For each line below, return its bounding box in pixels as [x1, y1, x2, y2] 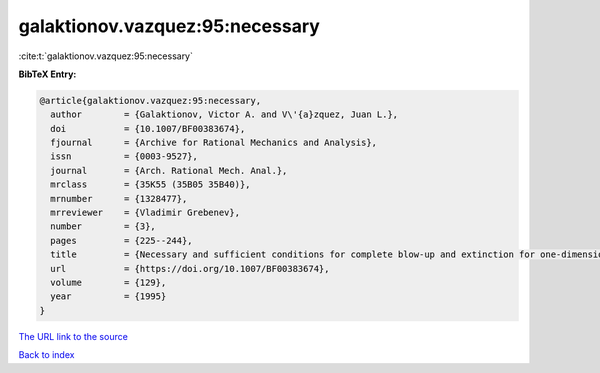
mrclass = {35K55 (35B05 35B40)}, [50, 179, 251, 190]
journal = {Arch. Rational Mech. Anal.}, [50, 165, 288, 176]
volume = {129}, [50, 277, 167, 288]
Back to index [18, 349, 75, 361]
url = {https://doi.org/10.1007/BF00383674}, [50, 263, 330, 274]
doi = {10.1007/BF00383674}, [50, 123, 246, 134]
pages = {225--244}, [50, 235, 194, 246]
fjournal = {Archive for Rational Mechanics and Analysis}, [50, 137, 378, 149]
